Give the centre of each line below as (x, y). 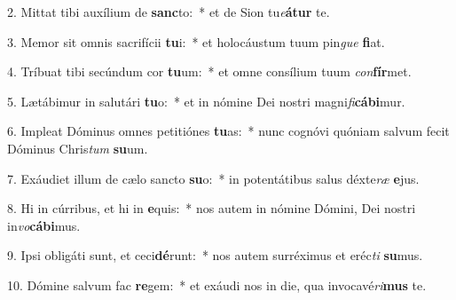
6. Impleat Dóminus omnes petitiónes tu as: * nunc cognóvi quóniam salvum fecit (228, 131)
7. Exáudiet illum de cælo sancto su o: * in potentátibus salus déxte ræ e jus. (213, 178)
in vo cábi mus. (44, 225)
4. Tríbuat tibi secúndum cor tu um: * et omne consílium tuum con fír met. (209, 71)
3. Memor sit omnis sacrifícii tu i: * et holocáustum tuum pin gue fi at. (196, 41)
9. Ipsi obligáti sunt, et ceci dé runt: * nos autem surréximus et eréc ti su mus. (215, 255)
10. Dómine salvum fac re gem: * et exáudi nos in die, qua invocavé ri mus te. (217, 284)
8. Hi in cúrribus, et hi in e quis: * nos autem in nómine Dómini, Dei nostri (212, 208)
